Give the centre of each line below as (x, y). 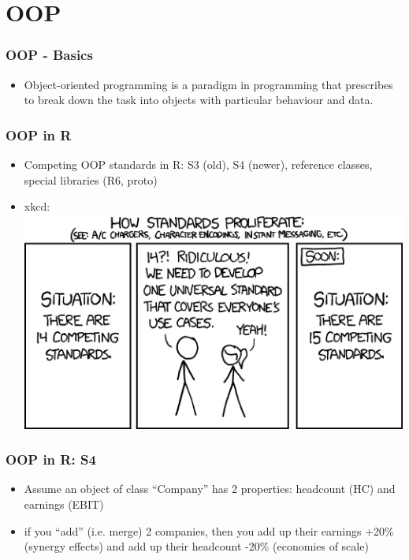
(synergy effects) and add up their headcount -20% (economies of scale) (196, 546)
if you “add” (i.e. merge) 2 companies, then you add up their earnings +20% (209, 530)
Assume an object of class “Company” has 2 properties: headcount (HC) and (210, 489)
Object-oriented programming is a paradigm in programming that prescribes (208, 84)
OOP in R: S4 (51, 459)
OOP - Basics (49, 55)
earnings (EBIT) (64, 504)
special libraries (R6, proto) (91, 179)
